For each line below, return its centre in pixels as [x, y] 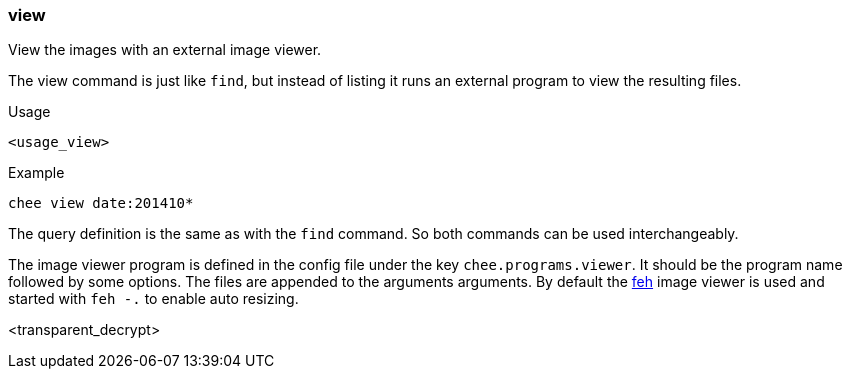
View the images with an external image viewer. [165, 50]
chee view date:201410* [101, 203]
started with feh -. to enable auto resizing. [153, 299]
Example [36, 173]
